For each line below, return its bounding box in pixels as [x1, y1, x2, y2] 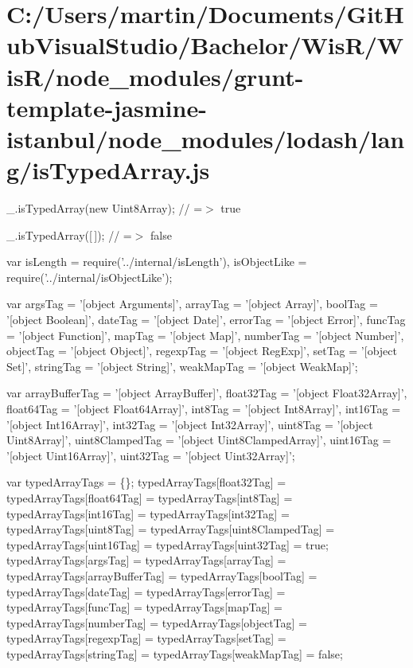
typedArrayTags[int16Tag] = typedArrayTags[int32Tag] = [6, 505, 290, 522]
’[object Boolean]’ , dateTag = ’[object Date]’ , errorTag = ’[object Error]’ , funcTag [6, 311, 406, 328]
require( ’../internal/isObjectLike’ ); [6, 268, 173, 285]
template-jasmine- [6, 91, 207, 123]
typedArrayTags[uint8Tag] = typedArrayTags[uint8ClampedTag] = [6, 521, 335, 537]
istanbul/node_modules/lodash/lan [6, 122, 405, 154]
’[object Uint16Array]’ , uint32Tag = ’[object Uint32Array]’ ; [6, 447, 295, 463]
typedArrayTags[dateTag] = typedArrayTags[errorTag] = [6, 583, 286, 600]
